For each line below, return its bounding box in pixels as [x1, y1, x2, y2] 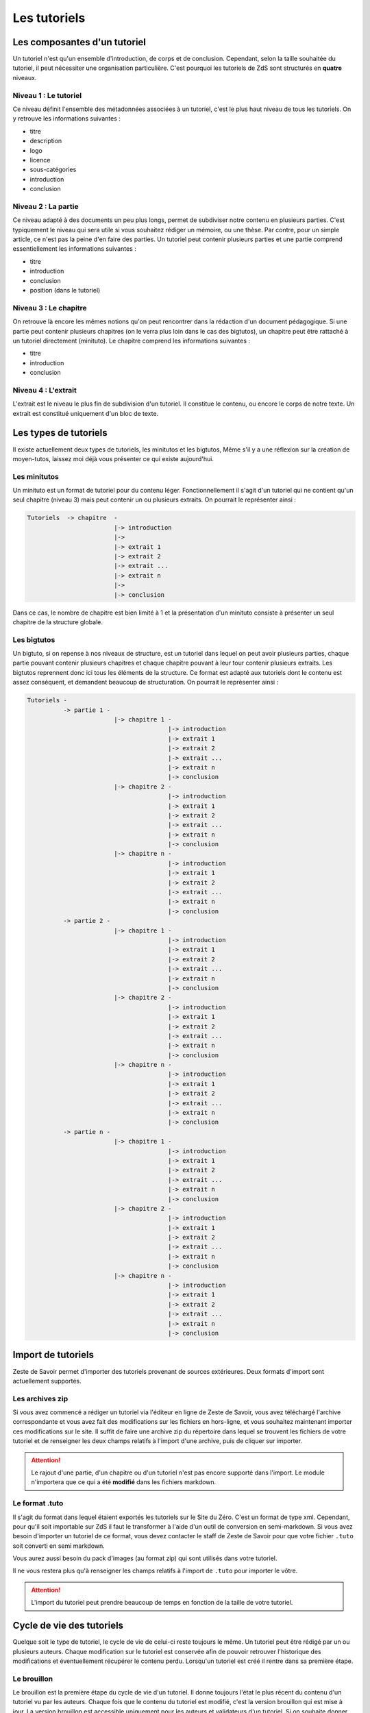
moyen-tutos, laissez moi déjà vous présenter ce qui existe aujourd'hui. [12, 454, 214, 463]
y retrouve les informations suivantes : [12, 114, 121, 123]
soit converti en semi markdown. [12, 1542, 106, 1550]
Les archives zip [12, 1394, 69, 1403]
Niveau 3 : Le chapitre [12, 303, 87, 312]
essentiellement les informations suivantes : [12, 245, 136, 253]
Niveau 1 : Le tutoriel [12, 90, 82, 100]
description [29, 137, 62, 145]
